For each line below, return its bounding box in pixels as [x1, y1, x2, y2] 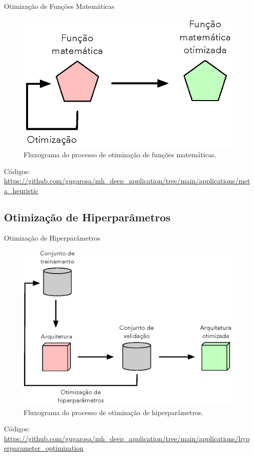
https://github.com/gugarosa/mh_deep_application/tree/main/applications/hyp [4, 433, 250, 443]
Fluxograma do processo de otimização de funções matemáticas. [24, 149, 217, 159]
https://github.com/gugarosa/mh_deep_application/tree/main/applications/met [4, 175, 250, 186]
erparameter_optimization [4, 443, 84, 453]
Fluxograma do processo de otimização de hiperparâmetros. [24, 407, 203, 417]
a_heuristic [4, 185, 38, 195]
